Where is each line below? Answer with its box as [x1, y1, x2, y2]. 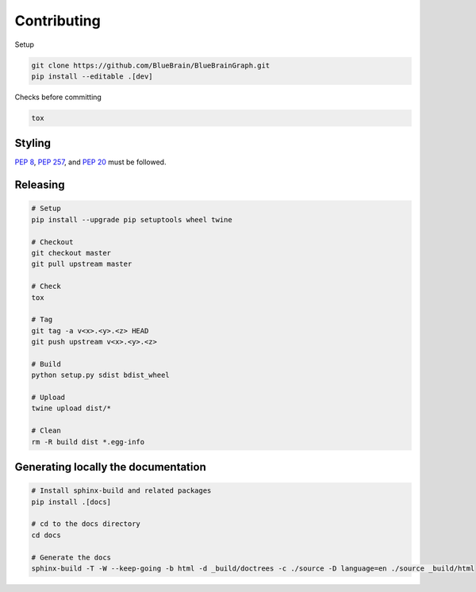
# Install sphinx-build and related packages [31, 486, 212, 495]
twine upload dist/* [31, 404, 111, 413]
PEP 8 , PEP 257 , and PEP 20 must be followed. [14, 157, 167, 167]
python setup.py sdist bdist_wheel [31, 371, 170, 380]
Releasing [14, 179, 65, 192]
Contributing [14, 12, 101, 29]
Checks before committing [14, 92, 102, 102]
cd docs [31, 530, 61, 540]
